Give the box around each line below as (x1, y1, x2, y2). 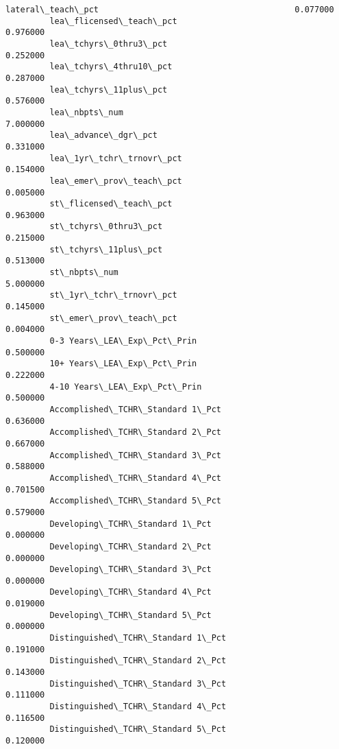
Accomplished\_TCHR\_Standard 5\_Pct (49, 496, 221, 506)
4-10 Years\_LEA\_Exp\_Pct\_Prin (49, 381, 202, 392)
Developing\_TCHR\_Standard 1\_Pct (49, 519, 212, 529)
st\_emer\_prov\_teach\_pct (49, 313, 177, 323)
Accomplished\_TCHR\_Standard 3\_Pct (49, 450, 221, 460)
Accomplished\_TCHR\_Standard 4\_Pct (49, 473, 221, 483)
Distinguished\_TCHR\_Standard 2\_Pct (49, 656, 227, 666)
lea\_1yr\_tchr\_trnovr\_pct (49, 153, 182, 163)
